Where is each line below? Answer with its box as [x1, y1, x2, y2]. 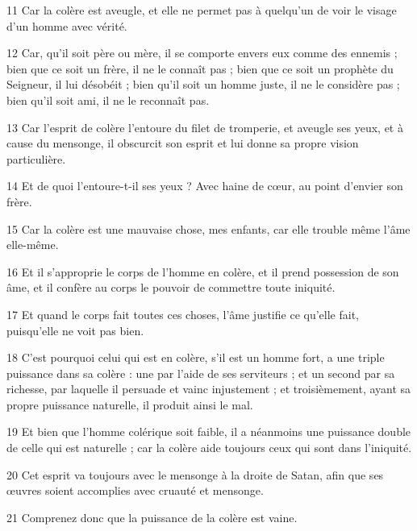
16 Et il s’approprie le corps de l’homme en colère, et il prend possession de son [6, 263, 399, 280]
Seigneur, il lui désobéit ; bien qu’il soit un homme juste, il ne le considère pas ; [6, 76, 400, 93]
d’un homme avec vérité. [6, 17, 127, 34]
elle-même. [6, 236, 59, 253]
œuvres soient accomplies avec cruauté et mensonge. [6, 482, 264, 499]
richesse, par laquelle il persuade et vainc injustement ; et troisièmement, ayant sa [6, 380, 411, 397]
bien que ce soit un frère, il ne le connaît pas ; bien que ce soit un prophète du [6, 60, 394, 77]
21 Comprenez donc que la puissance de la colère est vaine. [6, 508, 298, 525]
